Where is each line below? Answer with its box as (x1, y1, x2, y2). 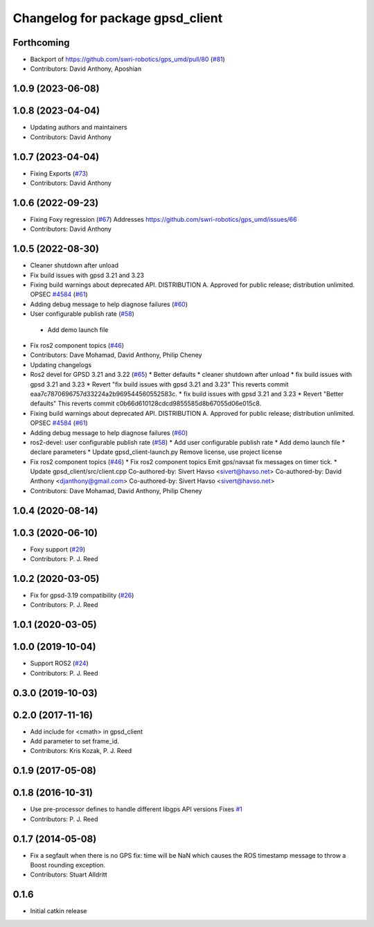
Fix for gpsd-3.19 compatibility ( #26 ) (30, 591, 134, 599)
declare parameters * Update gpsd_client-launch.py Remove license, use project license (30, 448, 283, 457)
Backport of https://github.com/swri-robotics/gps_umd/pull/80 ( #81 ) (30, 55, 225, 64)
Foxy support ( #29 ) (30, 545, 86, 554)
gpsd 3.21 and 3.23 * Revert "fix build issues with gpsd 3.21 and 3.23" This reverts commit (30, 380, 289, 388)
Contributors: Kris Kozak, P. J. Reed (30, 747, 132, 755)
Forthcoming (12, 37, 70, 48)
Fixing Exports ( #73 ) (30, 169, 89, 177)
